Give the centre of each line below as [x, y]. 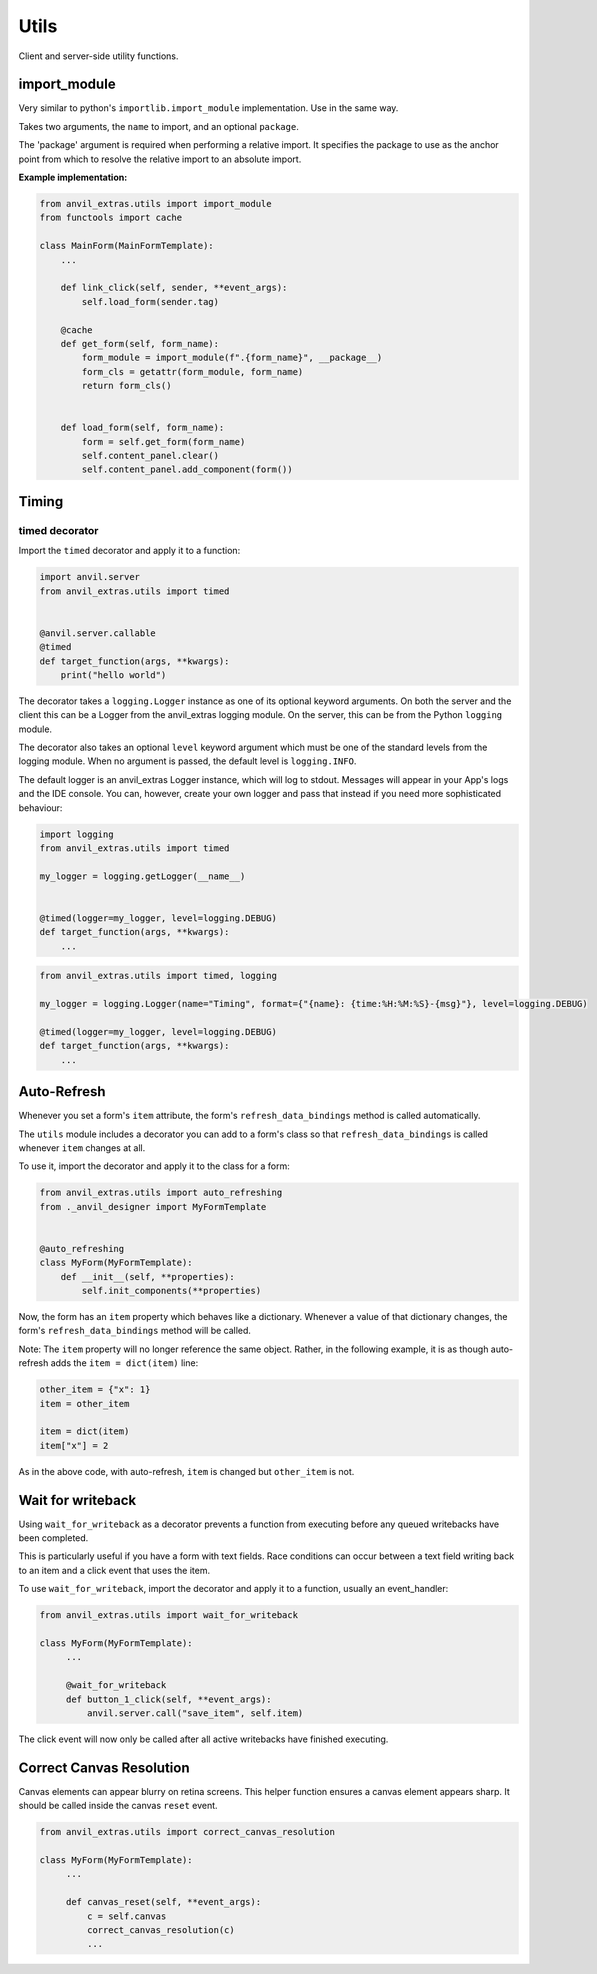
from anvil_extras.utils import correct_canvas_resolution [187, 1832]
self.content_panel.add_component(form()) [187, 469]
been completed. [53, 1538]
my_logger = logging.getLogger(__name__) [142, 876]
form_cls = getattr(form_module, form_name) [192, 371]
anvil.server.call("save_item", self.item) [195, 1713]
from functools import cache [111, 218]
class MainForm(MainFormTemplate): [126, 246]
